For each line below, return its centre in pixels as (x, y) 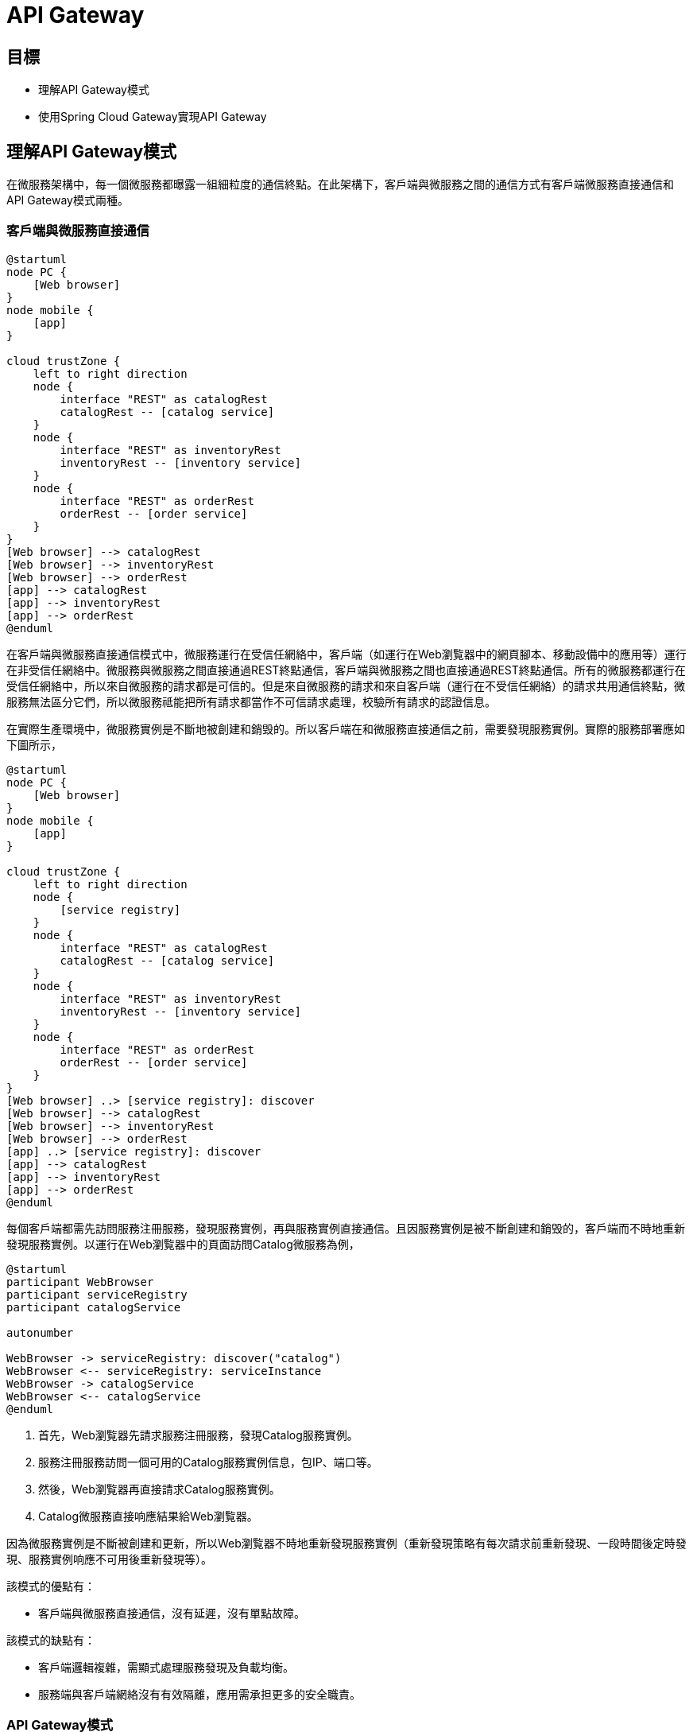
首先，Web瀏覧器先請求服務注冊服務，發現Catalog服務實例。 (198, 1435)
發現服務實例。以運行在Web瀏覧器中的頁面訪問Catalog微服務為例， (183, 1244)
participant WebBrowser (80, 1282)
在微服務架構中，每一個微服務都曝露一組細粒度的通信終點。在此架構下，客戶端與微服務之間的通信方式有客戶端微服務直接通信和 (340, 184)
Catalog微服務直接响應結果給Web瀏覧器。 (148, 1516)
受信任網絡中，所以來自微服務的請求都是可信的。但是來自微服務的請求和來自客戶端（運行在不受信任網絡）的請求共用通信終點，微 (346, 685)
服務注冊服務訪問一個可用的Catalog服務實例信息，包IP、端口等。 (208, 1462)
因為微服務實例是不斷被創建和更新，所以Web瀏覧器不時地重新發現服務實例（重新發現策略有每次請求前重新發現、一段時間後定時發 (346, 1543)
